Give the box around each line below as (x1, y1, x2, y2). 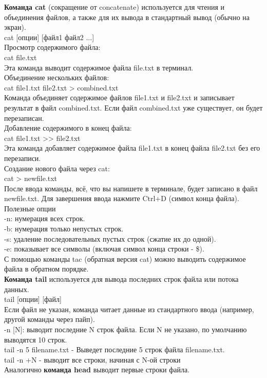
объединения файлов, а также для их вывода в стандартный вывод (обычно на (4, 11, 250, 22)
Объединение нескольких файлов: (4, 72, 109, 83)
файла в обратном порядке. (4, 263, 89, 274)
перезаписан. (4, 112, 44, 123)
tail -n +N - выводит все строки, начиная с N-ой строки (4, 354, 181, 365)
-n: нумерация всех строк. (4, 213, 85, 224)
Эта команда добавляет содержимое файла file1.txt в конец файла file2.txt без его (4, 142, 260, 153)
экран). (4, 22, 26, 32)
